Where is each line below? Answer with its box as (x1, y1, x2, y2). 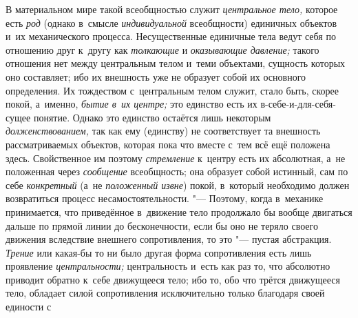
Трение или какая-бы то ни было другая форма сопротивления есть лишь (6, 245, 312, 259)
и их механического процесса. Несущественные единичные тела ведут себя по (6, 29, 336, 43)
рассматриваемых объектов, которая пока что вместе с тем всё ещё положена (6, 137, 330, 151)
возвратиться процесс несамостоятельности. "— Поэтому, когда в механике (6, 191, 324, 206)
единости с (6, 299, 52, 314)
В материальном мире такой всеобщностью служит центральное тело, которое (6, 2, 338, 16)
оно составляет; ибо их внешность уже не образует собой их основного (6, 69, 306, 83)
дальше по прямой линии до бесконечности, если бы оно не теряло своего (6, 218, 318, 232)
